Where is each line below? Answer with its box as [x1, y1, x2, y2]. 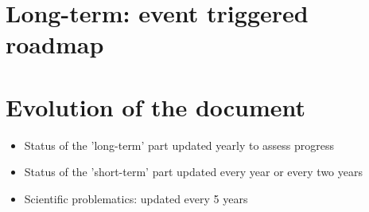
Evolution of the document [6, 90, 306, 123]
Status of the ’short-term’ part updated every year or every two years [24, 163, 363, 180]
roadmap [6, 28, 104, 61]
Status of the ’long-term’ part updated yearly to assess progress [24, 136, 335, 153]
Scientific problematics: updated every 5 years [24, 190, 248, 206]
